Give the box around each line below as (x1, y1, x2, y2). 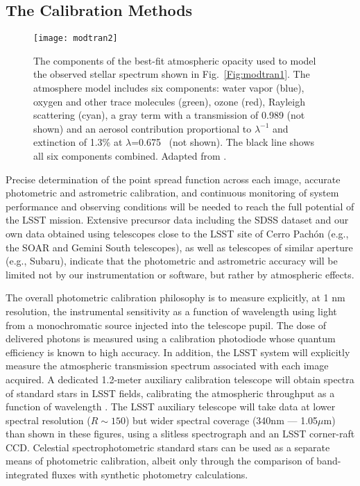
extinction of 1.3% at (33, 135, 123, 149)
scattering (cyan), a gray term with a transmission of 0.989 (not (33, 108, 305, 122)
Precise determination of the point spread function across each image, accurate (6, 171, 341, 186)
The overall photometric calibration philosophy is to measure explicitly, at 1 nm (6, 290, 345, 305)
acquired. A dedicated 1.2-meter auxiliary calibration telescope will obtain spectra (6, 371, 354, 386)
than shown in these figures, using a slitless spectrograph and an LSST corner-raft (6, 426, 355, 441)
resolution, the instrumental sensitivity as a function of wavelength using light (6, 303, 337, 318)
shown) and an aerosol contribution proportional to (33, 121, 252, 135)
